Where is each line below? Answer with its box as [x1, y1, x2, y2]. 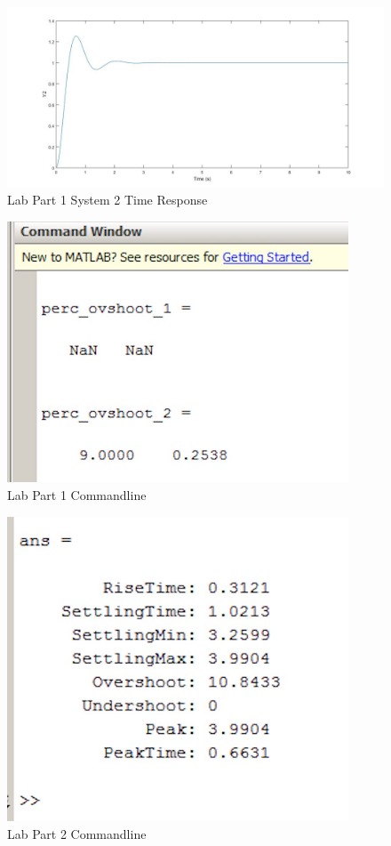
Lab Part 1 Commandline [7, 486, 147, 504]
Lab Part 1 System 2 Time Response [7, 190, 208, 209]
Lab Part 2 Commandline [7, 824, 147, 842]
